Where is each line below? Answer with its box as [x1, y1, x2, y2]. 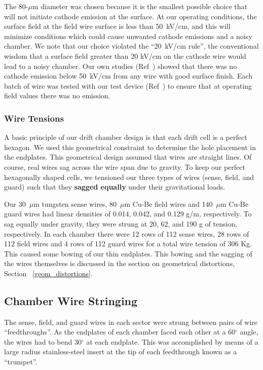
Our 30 [4, 198, 26, 209]
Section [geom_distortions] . [4, 268, 93, 278]
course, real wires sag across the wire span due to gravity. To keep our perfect [4, 161, 245, 172]
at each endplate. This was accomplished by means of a [86, 336, 258, 347]
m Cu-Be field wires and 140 [124, 198, 213, 209]
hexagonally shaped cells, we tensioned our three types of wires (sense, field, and [4, 171, 254, 182]
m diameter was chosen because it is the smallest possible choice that [32, 1, 247, 11]
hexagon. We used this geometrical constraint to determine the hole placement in [4, 141, 256, 152]
